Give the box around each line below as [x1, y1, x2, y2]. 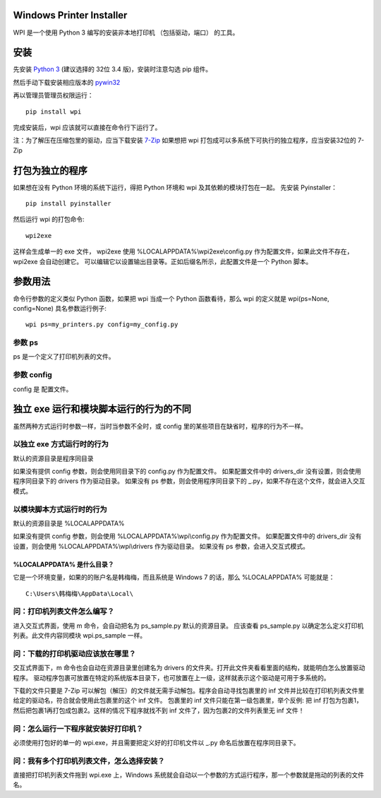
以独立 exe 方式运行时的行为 [13, 439, 109, 449]
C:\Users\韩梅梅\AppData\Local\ [25, 590, 134, 597]
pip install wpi [25, 107, 82, 116]
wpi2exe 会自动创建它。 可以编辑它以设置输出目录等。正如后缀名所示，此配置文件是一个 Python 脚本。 [13, 257, 313, 266]
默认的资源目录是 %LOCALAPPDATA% [13, 519, 125, 528]
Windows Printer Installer [13, 9, 128, 21]
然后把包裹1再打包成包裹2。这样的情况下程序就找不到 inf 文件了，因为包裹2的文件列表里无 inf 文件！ [13, 706, 305, 715]
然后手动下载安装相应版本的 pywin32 [13, 78, 121, 86]
